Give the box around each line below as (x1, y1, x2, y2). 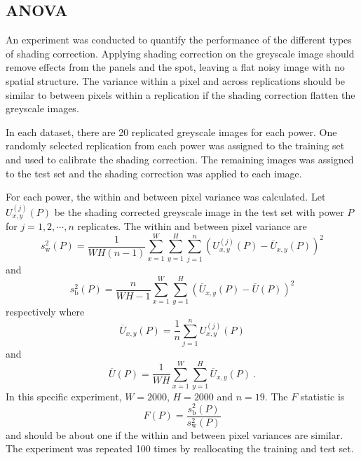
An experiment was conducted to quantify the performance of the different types (6, 32, 352, 47)
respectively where (6, 304, 85, 319)
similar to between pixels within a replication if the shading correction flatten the (6, 87, 355, 102)
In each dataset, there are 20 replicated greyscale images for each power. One (6, 124, 337, 139)
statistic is (300, 388, 345, 403)
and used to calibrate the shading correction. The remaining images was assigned (6, 151, 354, 166)
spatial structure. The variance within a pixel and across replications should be (6, 73, 346, 88)
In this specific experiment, (6, 388, 122, 403)
